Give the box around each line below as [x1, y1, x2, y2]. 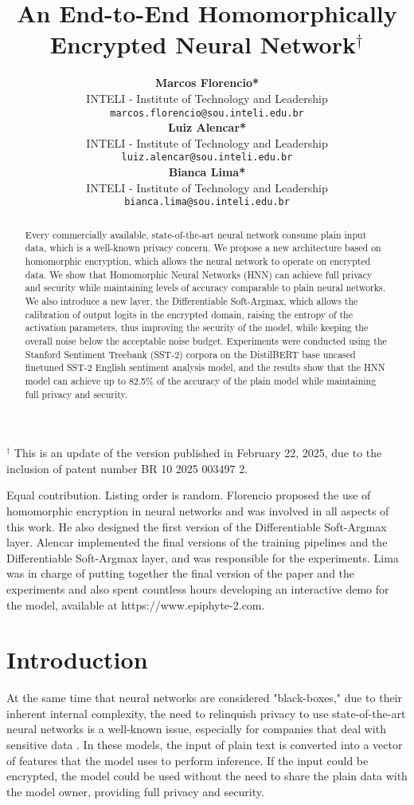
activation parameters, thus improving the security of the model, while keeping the [25, 321, 369, 334]
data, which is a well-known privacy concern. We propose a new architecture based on [25, 241, 381, 255]
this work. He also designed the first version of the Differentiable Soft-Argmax [6, 518, 387, 535]
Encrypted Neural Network [49, 28, 356, 61]
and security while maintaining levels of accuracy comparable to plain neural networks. [25, 281, 386, 294]
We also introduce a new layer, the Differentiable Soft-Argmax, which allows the [25, 294, 358, 307]
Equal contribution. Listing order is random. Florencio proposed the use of [6, 487, 371, 503]
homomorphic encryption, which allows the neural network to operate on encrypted [25, 254, 371, 267]
